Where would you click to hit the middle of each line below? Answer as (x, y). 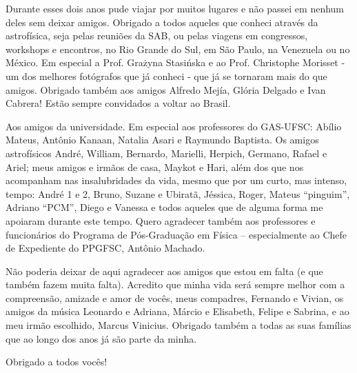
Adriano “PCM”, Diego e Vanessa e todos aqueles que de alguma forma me (164, 207)
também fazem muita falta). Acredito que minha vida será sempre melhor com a (175, 284)
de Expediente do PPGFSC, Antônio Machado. (105, 248)
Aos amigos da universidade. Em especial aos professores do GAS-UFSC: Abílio (174, 126)
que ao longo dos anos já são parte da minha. (101, 338)
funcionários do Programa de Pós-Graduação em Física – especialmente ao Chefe (176, 234)
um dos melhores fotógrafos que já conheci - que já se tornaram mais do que (166, 75)
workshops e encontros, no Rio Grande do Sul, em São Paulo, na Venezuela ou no (178, 49)
